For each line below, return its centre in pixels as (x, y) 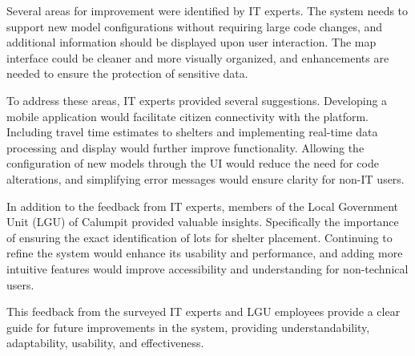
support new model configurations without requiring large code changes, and (195, 26)
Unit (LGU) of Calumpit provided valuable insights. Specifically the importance (203, 222)
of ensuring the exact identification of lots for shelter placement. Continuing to (199, 237)
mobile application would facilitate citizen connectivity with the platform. (187, 116)
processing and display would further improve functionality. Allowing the (185, 147)
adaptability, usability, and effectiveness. (105, 343)
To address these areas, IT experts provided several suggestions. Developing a (197, 100)
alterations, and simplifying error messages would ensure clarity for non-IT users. (205, 178)
